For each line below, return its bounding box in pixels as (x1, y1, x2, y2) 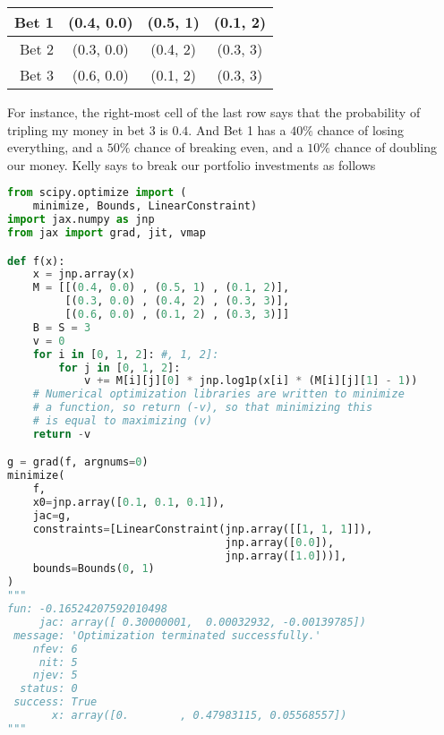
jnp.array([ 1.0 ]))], (225, 549, 347, 562)
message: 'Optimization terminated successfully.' (13, 628, 321, 642)
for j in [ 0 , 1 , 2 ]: (58, 361, 181, 374)
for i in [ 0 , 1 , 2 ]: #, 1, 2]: (32, 347, 219, 361)
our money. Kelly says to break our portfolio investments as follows (7, 155, 376, 174)
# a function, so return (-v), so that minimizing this (32, 401, 373, 415)
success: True (13, 696, 98, 709)
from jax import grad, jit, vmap (7, 226, 206, 239)
